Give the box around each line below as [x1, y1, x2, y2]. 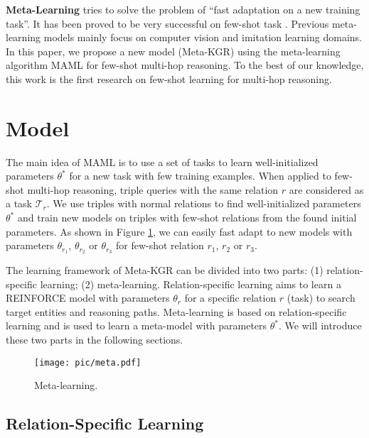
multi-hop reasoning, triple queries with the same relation [27, 182, 279, 197]
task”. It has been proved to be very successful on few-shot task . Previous [6, 16, 329, 31]
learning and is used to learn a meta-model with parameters [6, 318, 267, 333]
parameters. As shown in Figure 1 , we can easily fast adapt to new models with [6, 224, 353, 239]
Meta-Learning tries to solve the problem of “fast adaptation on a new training [6, 2, 360, 16]
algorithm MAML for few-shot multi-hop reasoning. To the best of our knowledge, [6, 58, 364, 72]
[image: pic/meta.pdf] [34, 357, 141, 368]
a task [6, 196, 33, 211]
